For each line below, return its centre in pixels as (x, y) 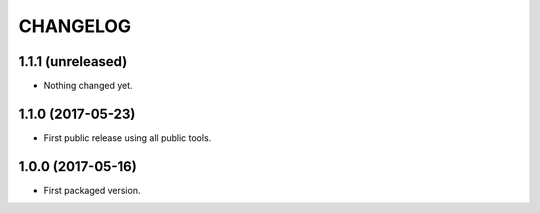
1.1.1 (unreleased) (73, 61)
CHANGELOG (75, 26)
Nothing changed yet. (88, 86)
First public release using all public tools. (127, 137)
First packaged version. (92, 190)
